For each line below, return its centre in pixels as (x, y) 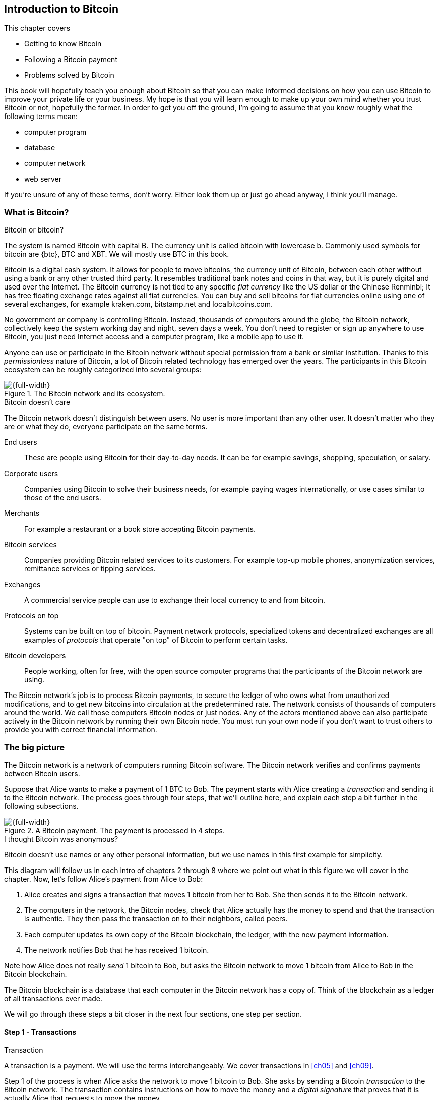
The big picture (35, 747)
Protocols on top (32, 616)
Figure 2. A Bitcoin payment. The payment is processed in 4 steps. (114, 830)
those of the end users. (63, 498)
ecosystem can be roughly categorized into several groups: (103, 370)
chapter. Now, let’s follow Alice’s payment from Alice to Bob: (104, 879)
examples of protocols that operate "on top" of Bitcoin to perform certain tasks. (156, 640)
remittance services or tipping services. (90, 569)
